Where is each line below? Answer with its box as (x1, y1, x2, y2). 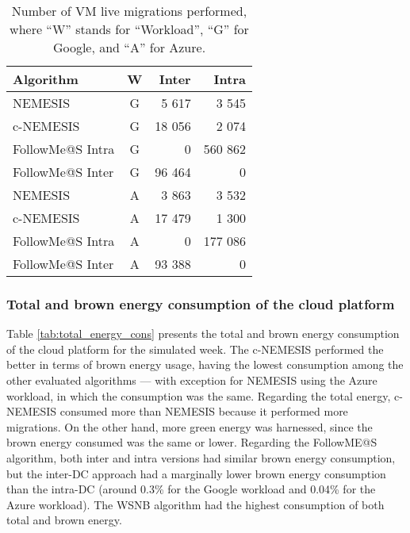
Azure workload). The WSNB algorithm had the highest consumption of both (6, 496, 385, 512)
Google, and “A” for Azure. (52, 38, 206, 56)
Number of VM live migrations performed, (11, 2, 247, 20)
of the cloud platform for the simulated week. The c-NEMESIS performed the (6, 340, 384, 357)
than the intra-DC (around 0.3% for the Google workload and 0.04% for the (6, 481, 376, 497)
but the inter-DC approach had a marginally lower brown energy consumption (6, 465, 386, 481)
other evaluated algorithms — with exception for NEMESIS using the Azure (6, 372, 377, 388)
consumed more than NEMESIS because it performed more (59, 403, 348, 420)
